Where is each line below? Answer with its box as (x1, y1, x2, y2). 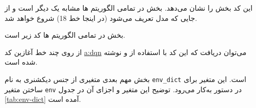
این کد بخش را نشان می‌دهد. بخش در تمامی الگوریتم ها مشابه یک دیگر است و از (5, 3, 253, 13)
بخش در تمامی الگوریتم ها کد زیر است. (5, 30, 125, 40)
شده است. (5, 57, 38, 67)
